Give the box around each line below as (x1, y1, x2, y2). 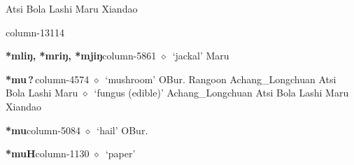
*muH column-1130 (6, 146, 90, 161)
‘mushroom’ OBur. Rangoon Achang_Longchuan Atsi (105, 71, 337, 86)
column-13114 (6, 24, 64, 39)
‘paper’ (105, 146, 136, 161)
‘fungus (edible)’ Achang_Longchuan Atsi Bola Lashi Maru (94, 85, 349, 100)
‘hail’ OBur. (97, 122, 148, 137)
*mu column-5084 (6, 122, 80, 137)
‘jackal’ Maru (172, 48, 229, 63)
